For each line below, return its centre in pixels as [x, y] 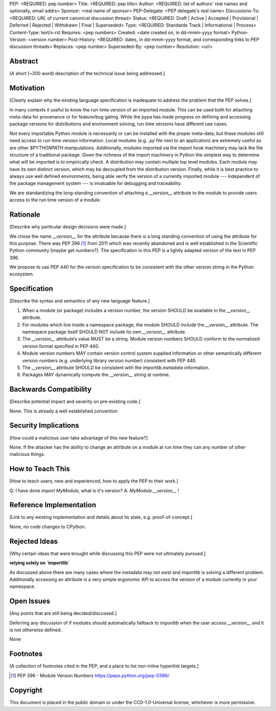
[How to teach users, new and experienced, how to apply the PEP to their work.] [94, 481]
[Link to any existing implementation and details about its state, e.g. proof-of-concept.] [101, 517]
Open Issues [30, 601]
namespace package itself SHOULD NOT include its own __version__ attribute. [104, 332]
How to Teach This [40, 469]
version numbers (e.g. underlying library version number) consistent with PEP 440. [109, 360]
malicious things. [27, 454]
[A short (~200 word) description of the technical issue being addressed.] [87, 74]
